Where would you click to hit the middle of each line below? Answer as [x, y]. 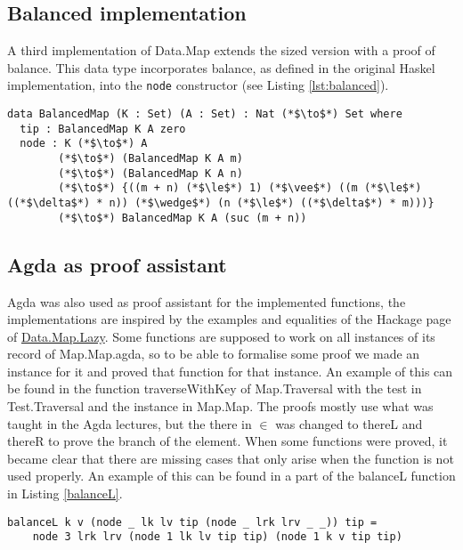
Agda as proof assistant [117, 264]
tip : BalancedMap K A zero [103, 129]
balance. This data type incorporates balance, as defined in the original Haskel [221, 67]
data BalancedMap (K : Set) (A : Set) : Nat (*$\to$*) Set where [205, 114]
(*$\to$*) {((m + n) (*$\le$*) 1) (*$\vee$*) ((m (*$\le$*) [240, 188]
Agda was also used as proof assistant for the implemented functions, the [207, 301]
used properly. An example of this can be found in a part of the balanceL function [231, 476]
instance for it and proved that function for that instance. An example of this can [230, 371]
